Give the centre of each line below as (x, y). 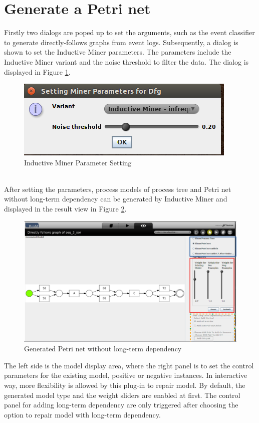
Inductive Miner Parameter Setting (78, 162)
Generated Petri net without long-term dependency (103, 349)
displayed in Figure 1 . (37, 71)
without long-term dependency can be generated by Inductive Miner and (116, 199)
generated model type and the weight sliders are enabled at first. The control (122, 395)
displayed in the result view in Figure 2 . (65, 209)
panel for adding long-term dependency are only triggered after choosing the (121, 405)
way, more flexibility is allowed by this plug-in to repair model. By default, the (125, 385)
